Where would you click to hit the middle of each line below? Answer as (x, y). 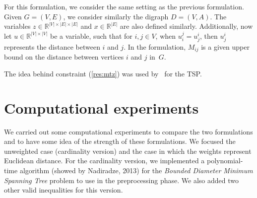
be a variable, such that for (91, 35)
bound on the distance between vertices (64, 57)
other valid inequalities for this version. (64, 190)
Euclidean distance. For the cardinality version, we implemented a (104, 161)
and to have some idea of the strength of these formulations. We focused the (120, 141)
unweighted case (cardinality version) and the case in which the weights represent (128, 151)
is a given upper (225, 46)
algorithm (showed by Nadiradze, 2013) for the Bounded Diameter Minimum (136, 170)
